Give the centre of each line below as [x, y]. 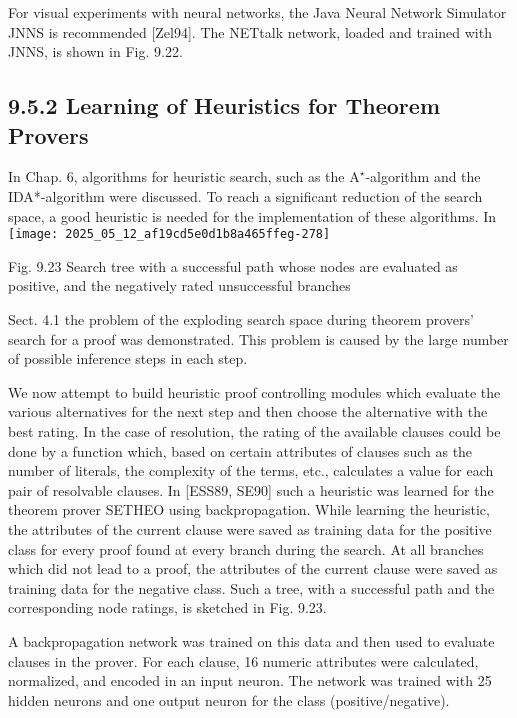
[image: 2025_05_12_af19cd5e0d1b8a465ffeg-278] [169, 234]
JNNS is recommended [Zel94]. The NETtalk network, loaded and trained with [250, 31]
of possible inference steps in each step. [128, 358]
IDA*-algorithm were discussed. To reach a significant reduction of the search [245, 195]
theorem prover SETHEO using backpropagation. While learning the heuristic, [249, 509]
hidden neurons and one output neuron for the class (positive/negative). [229, 699]
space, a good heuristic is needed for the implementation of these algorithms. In [252, 215]
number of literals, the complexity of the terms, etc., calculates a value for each [251, 470]
